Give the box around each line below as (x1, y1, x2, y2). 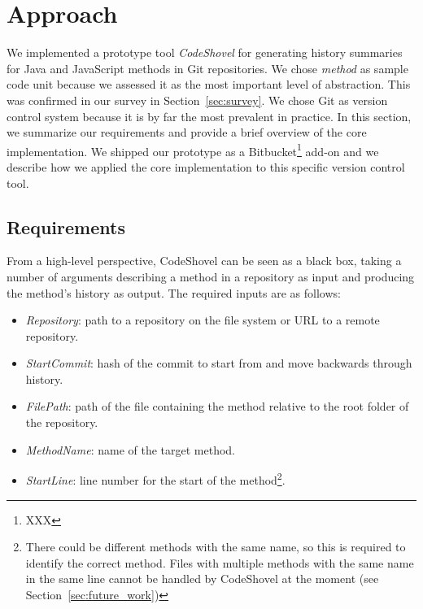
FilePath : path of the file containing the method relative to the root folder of (25, 398, 409, 415)
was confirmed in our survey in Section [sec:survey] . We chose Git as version (7, 91, 388, 108)
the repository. (25, 414, 98, 431)
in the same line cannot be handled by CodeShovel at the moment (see (25, 570, 379, 587)
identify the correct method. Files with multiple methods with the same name (25, 554, 414, 571)
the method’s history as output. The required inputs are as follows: (7, 284, 341, 301)
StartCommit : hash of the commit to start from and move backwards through (25, 355, 412, 372)
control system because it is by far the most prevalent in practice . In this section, (7, 107, 412, 124)
